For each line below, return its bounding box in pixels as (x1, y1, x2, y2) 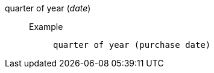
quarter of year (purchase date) (53, 40, 211, 50)
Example (29, 22, 63, 32)
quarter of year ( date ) (5, 3, 91, 13)
